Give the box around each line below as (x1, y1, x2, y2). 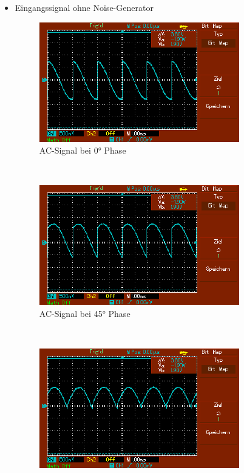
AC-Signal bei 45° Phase (39, 307, 130, 319)
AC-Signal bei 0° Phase (39, 144, 126, 157)
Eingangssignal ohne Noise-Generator (15, 1, 154, 13)
